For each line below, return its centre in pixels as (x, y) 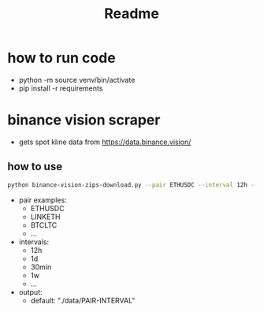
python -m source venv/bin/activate (77, 80)
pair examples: (43, 200)
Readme (132, 14)
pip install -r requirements (61, 88)
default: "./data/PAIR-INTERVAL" (83, 300)
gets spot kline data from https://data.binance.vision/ (105, 142)
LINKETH (45, 217)
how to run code (61, 58)
